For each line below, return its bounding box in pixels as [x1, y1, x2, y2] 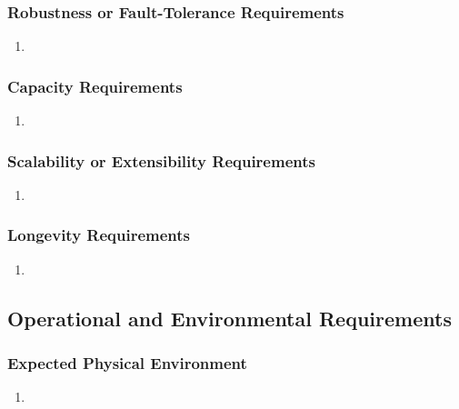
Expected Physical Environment [7, 351, 247, 374]
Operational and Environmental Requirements [7, 304, 452, 332]
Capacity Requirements [7, 75, 183, 97]
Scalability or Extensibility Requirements [7, 149, 315, 172]
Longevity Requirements [7, 224, 191, 246]
